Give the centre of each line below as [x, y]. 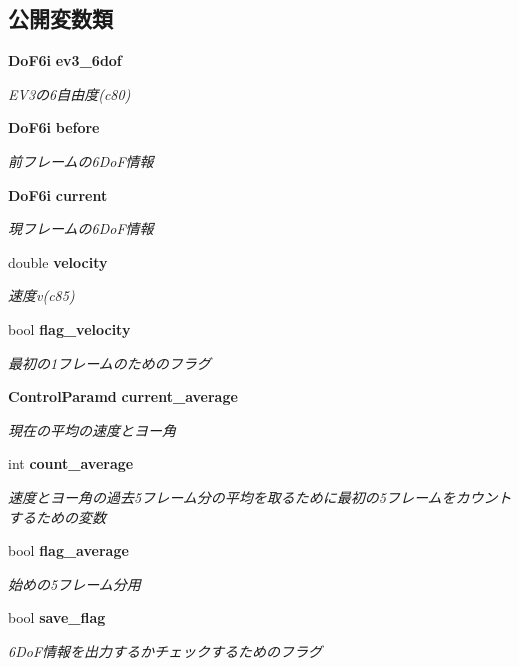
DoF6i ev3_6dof [65, 60]
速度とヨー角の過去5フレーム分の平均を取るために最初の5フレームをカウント [260, 496]
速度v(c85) [41, 295]
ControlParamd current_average [123, 396]
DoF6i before [54, 127]
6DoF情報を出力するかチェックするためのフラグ [165, 650]
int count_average [71, 463]
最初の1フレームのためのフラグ [109, 362]
